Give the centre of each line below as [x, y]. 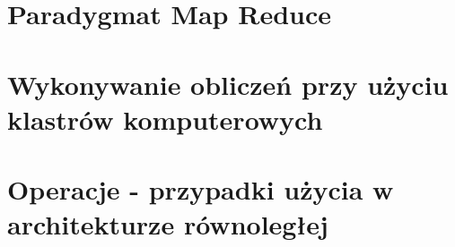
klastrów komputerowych [165, 119]
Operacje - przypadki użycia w [201, 189]
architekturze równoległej [168, 224]
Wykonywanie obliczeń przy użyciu [228, 84]
